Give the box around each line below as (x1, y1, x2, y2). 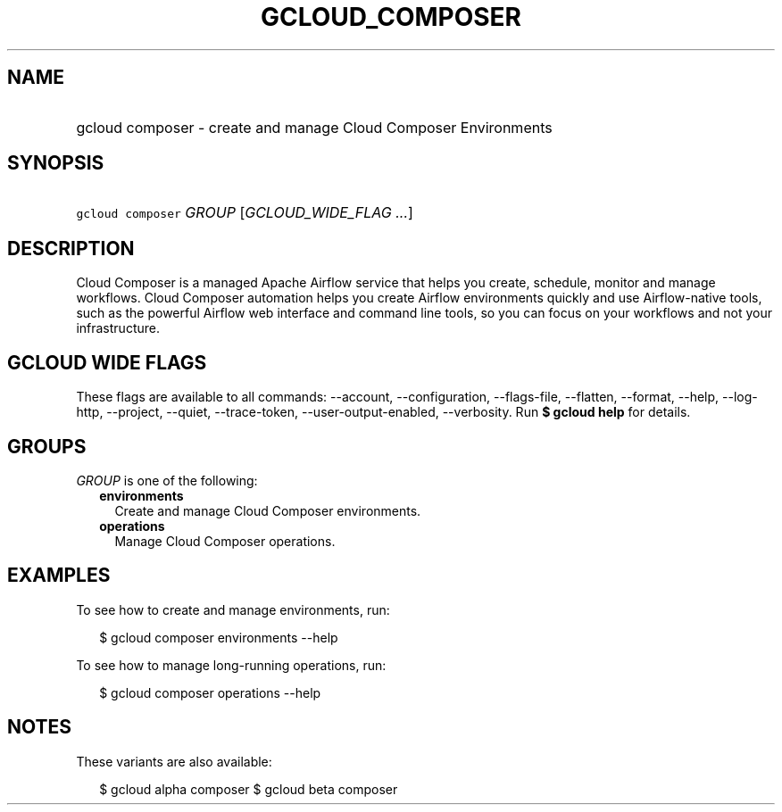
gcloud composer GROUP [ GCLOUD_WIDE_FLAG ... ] (76, 203, 413, 222)
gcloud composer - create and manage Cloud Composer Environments (76, 118, 553, 137)
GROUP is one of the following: (76, 472, 258, 488)
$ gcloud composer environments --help (99, 629, 338, 645)
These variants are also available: (76, 753, 272, 769)
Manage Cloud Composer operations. (114, 533, 336, 549)
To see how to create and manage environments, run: (76, 601, 390, 617)
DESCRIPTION (7, 236, 135, 260)
